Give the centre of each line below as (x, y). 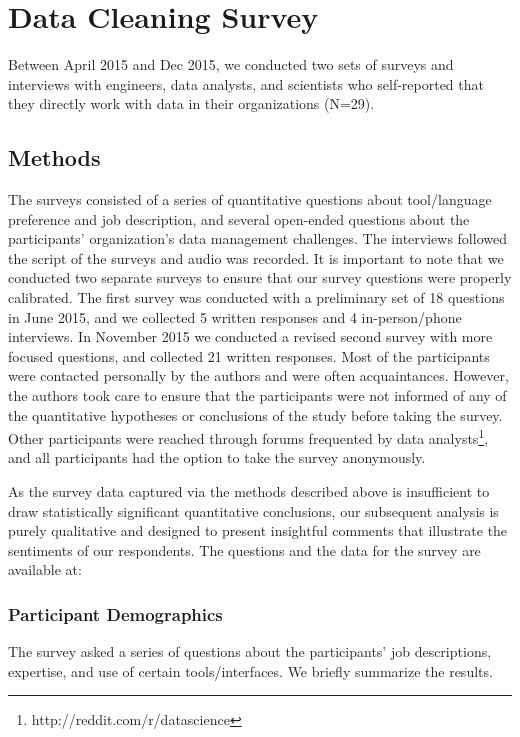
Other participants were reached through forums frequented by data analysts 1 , (248, 436)
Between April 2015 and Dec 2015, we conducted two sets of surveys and (231, 64)
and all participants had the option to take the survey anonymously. (217, 457)
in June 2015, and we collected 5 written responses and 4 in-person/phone (235, 316)
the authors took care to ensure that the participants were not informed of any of (257, 395)
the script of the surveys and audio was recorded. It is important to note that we (256, 257)
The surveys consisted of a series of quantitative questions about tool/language (250, 199)
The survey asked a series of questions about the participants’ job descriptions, (250, 651)
